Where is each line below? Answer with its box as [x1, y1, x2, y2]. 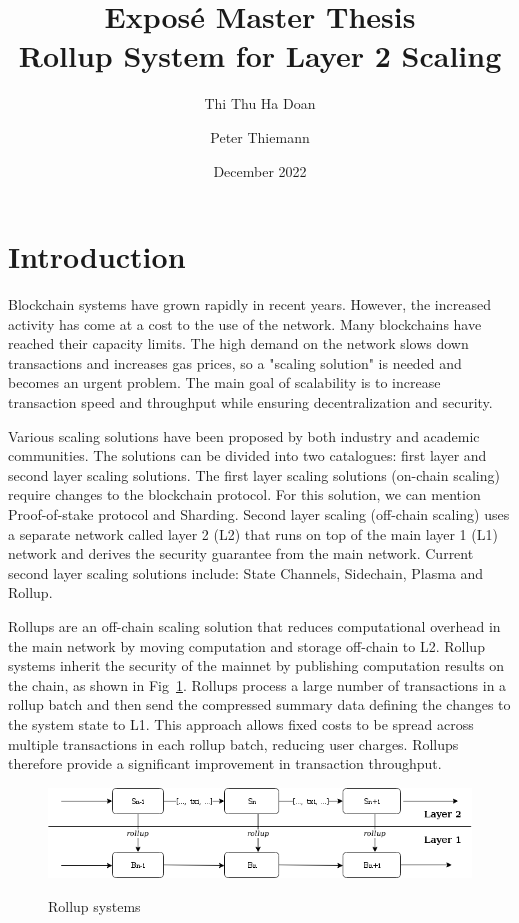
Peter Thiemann [210, 126, 310, 147]
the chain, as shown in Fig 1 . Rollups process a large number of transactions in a [8, 674, 507, 695]
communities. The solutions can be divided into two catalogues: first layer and [8, 445, 487, 466]
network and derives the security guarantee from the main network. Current [8, 543, 474, 564]
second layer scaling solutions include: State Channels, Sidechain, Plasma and [8, 562, 484, 583]
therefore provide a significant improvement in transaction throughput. [8, 753, 442, 774]
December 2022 [213, 160, 307, 181]
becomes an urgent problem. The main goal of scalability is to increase [8, 372, 441, 393]
